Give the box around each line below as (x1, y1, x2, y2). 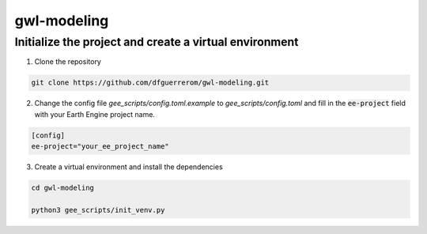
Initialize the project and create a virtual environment (14, 35, 299, 49)
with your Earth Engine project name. (34, 109, 156, 119)
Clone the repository (34, 57, 102, 66)
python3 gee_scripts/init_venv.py (31, 206, 165, 214)
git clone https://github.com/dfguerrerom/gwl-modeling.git (31, 78, 270, 87)
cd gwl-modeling (31, 183, 95, 193)
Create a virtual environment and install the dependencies (34, 162, 223, 172)
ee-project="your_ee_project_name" (31, 142, 169, 151)
